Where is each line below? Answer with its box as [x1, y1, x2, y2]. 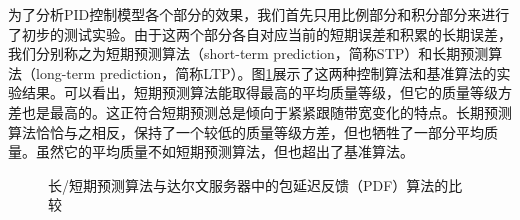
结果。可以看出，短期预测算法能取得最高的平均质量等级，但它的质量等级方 [21, 82, 512, 103]
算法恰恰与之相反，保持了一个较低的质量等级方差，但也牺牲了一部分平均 [8, 121, 484, 142]
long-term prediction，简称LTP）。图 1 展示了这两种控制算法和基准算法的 [35, 62, 497, 83]
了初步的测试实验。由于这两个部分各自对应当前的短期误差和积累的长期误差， [8, 23, 512, 44]
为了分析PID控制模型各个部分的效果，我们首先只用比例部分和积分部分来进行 [8, 4, 510, 24]
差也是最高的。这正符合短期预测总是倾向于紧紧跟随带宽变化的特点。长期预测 [8, 101, 512, 122]
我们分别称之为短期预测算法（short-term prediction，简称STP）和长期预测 [8, 43, 489, 64]
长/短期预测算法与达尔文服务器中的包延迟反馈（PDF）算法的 [48, 174, 449, 195]
